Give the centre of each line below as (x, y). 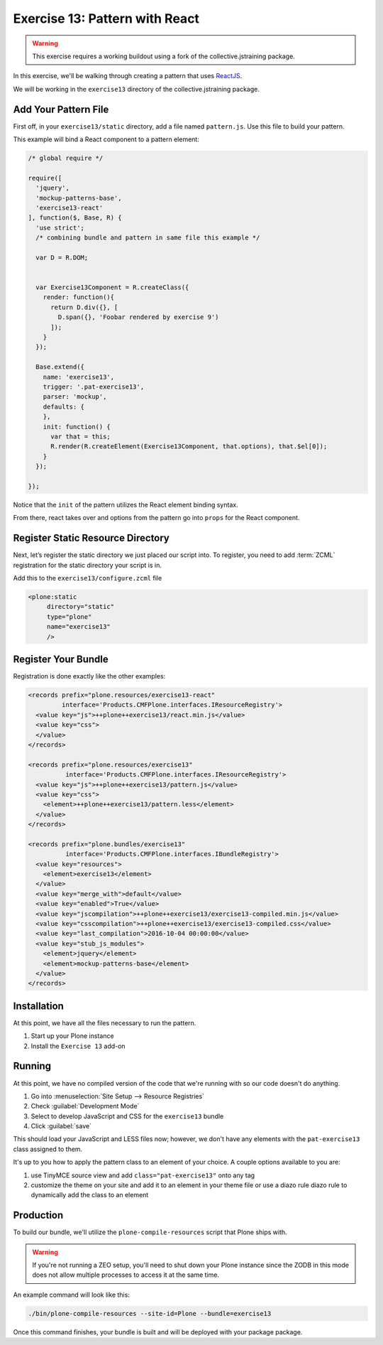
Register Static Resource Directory (91, 538)
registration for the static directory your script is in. (88, 565)
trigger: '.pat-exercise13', (94, 387)
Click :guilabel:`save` (61, 1126)
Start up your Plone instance (72, 1036)
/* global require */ (66, 158)
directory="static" (81, 607)
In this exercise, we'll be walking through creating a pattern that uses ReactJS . (128, 76)
